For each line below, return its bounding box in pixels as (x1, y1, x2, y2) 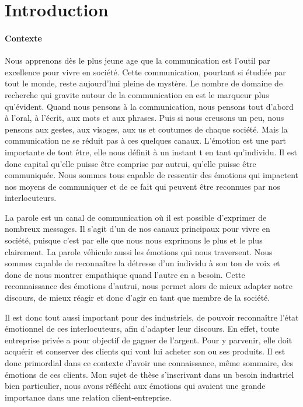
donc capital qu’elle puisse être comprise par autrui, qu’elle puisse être (5, 157, 256, 169)
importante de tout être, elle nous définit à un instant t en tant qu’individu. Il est (5, 145, 297, 158)
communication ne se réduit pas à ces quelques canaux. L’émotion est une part (5, 134, 287, 147)
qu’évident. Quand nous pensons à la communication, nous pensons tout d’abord (5, 100, 294, 112)
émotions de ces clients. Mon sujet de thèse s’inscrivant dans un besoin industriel (5, 368, 294, 380)
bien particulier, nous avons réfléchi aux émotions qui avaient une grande (5, 380, 266, 392)
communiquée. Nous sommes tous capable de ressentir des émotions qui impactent (5, 169, 299, 181)
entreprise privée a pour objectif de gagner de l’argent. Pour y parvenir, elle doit (5, 333, 292, 346)
